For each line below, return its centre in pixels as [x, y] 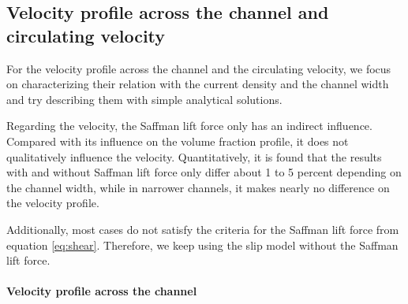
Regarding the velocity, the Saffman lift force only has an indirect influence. [189, 126]
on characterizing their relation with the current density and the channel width [198, 84]
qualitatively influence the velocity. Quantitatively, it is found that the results [194, 156]
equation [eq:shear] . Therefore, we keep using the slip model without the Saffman [202, 245]
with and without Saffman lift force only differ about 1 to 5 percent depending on [204, 172]
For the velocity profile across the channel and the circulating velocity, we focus [199, 68]
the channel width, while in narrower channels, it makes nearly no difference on [198, 187]
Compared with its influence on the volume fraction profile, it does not [178, 141]
